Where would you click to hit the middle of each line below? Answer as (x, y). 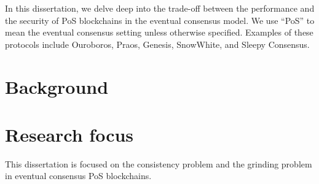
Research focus (69, 134)
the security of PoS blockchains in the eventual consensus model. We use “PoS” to (160, 20)
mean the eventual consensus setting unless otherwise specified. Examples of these (159, 32)
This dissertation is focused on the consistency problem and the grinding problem (159, 163)
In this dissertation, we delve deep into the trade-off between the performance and (160, 8)
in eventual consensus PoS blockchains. (78, 176)
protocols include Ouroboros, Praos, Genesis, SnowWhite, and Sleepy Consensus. (157, 44)
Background (57, 86)
